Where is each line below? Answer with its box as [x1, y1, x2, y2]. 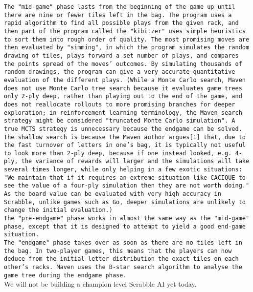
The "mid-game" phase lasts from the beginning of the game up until [4, 3, 235, 10]
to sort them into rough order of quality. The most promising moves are [4, 36, 250, 43]
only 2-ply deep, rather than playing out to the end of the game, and [4, 93, 242, 100]
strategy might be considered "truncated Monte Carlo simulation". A [4, 117, 235, 125]
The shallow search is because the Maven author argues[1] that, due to [4, 133, 246, 141]
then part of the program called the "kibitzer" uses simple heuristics [4, 27, 246, 35]
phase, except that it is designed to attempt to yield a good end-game [4, 223, 246, 230]
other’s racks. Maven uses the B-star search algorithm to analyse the [4, 264, 242, 271]
